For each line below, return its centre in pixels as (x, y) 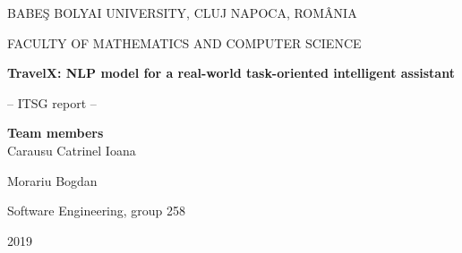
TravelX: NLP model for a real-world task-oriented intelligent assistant (231, 73)
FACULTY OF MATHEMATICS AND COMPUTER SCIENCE (184, 42)
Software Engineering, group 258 (97, 211)
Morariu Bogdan (52, 180)
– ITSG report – (52, 102)
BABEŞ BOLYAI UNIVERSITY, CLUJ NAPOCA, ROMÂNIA (182, 13)
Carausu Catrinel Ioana (72, 150)
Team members (56, 133)
